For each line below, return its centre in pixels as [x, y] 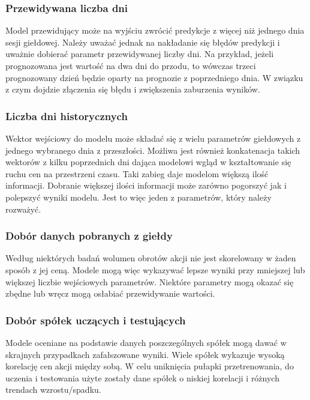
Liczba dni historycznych [67, 116]
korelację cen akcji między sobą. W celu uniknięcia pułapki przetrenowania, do [150, 366]
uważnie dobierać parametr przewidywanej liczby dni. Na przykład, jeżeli [140, 54]
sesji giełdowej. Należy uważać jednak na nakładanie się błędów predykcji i [143, 42]
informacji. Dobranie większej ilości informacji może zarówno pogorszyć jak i [146, 185]
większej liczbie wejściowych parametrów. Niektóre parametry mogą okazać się [150, 281]
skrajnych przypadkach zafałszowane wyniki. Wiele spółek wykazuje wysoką [145, 354]
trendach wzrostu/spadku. [53, 389]
